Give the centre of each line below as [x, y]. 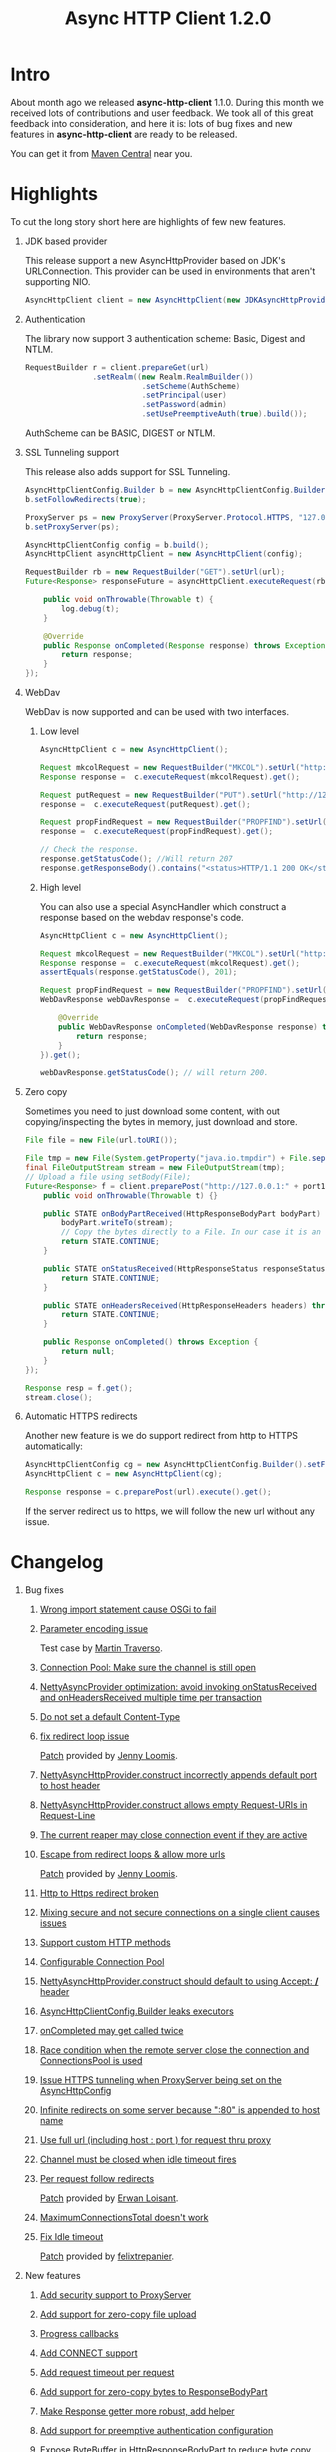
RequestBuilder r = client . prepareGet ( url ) [117, 367]
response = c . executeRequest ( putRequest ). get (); [145, 804]
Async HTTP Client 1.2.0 [168, 18]
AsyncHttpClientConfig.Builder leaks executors [137, 2011]
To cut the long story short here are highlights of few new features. [148, 221]
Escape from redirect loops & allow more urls [132, 1854]
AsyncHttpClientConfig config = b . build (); [117, 545]
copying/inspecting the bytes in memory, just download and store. [161, 1122]
